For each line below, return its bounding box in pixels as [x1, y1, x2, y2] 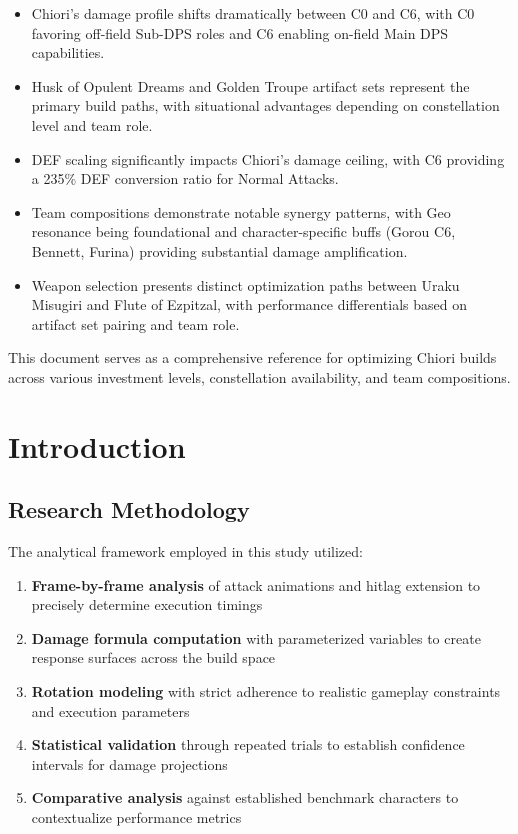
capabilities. [31, 42, 105, 63]
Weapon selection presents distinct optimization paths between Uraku [31, 274, 460, 295]
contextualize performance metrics [31, 807, 242, 828]
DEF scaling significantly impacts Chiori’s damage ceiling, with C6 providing [31, 148, 505, 169]
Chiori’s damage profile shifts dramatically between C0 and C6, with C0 [31, 3, 475, 23]
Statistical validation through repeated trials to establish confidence [31, 734, 465, 755]
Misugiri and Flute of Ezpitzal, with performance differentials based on [31, 294, 467, 315]
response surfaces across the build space [31, 647, 276, 668]
